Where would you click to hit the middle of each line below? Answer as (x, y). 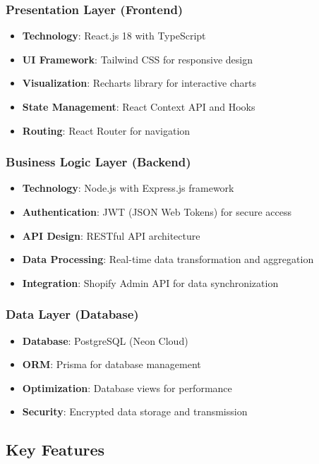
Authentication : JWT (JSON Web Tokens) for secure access (157, 212)
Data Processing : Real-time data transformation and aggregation (168, 259)
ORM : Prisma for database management (112, 364)
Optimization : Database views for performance (127, 387)
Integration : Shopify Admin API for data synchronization (150, 282)
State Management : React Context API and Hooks (139, 106)
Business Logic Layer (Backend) (98, 162)
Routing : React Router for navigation (106, 130)
